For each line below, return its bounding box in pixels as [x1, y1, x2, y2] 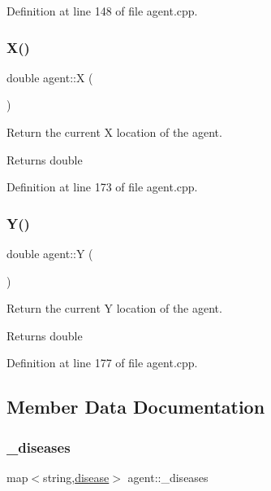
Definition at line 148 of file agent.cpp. [6, 2, 198, 19]
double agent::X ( [6, 68, 93, 85]
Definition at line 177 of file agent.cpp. [6, 354, 198, 371]
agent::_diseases [127, 468, 209, 485]
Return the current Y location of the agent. [6, 300, 222, 317]
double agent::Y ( [6, 245, 93, 261]
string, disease [43, 468, 110, 485]
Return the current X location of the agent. [6, 124, 222, 140]
